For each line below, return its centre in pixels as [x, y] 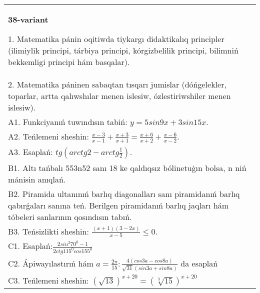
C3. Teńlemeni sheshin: [48, 280]
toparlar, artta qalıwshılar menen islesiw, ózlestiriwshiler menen [119, 96]
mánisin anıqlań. [37, 179]
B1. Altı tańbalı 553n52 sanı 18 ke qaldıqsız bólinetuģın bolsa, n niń [127, 167]
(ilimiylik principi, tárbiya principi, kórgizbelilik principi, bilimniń [123, 50]
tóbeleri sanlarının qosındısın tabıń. [70, 216]
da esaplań [199, 263]
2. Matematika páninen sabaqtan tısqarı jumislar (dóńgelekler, [117, 84]
